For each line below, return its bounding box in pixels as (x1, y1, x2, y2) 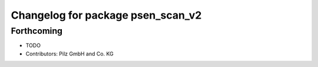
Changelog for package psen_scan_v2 (11, 9, 202, 22)
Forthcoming (11, 26, 63, 36)
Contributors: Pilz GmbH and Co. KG (25, 50, 114, 57)
